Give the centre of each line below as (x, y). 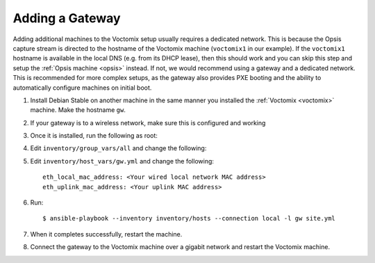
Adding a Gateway (67, 18)
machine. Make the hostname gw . (78, 110)
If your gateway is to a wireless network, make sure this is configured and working (148, 122)
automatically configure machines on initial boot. (82, 88)
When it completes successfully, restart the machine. (106, 234)
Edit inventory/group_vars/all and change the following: (118, 148)
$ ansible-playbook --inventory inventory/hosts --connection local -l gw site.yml (189, 218)
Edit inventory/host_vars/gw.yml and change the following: (122, 161)
